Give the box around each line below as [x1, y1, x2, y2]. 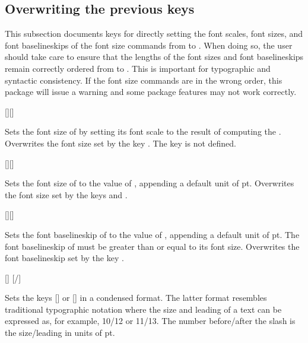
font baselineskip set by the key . [5, 252, 124, 264]
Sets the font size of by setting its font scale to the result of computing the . [5, 125, 281, 138]
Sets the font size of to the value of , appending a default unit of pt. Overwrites [5, 177, 294, 189]
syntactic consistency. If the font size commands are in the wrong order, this [5, 74, 282, 86]
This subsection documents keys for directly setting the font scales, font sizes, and [5, 27, 303, 40]
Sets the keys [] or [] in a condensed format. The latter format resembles [5, 291, 267, 304]
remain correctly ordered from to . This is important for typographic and [5, 62, 271, 74]
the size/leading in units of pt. [5, 326, 115, 339]
